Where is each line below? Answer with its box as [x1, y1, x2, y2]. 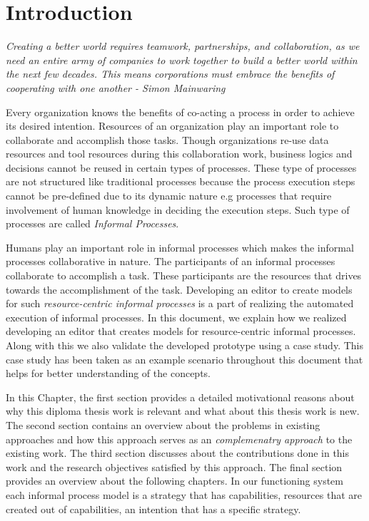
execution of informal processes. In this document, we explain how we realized [6, 309, 347, 324]
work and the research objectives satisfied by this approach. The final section [6, 459, 343, 474]
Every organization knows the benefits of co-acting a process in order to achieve [6, 104, 355, 119]
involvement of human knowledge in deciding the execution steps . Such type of [6, 202, 350, 217]
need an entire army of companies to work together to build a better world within [6, 52, 358, 67]
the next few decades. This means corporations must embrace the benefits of [6, 66, 335, 81]
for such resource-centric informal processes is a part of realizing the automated [6, 296, 354, 311]
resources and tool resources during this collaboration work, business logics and [6, 146, 353, 161]
